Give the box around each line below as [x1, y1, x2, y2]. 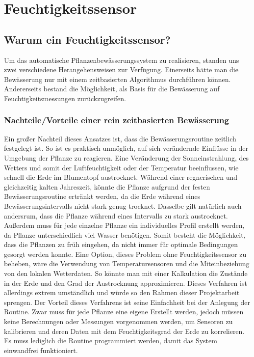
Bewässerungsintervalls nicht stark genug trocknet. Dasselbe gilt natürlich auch [4, 200, 242, 211]
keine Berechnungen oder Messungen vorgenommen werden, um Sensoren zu [4, 316, 233, 327]
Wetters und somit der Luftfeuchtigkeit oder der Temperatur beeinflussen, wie [4, 162, 239, 172]
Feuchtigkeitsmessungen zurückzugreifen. [4, 93, 127, 103]
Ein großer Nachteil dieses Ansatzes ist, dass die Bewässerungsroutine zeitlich [4, 133, 236, 143]
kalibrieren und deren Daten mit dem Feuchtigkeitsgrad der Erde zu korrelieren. [4, 326, 245, 336]
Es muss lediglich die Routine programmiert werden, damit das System [4, 335, 217, 346]
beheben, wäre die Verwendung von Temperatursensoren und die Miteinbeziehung [4, 258, 250, 269]
